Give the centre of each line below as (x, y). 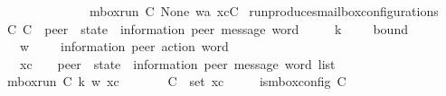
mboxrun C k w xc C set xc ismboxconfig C (176, 81)
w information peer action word (124, 46)
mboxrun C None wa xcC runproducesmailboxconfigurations (264, 11)
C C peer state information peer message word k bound (207, 28)
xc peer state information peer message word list (177, 63)
